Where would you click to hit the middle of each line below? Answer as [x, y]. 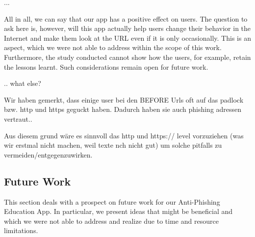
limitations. [21, 230]
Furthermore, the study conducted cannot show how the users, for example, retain [127, 57]
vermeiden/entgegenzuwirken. [48, 154]
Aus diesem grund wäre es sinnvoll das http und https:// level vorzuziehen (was [124, 135]
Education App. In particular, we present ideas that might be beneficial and [118, 211]
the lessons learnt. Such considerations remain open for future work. [106, 66]
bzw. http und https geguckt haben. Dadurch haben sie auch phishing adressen [123, 109]
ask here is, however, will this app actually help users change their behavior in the [127, 28]
